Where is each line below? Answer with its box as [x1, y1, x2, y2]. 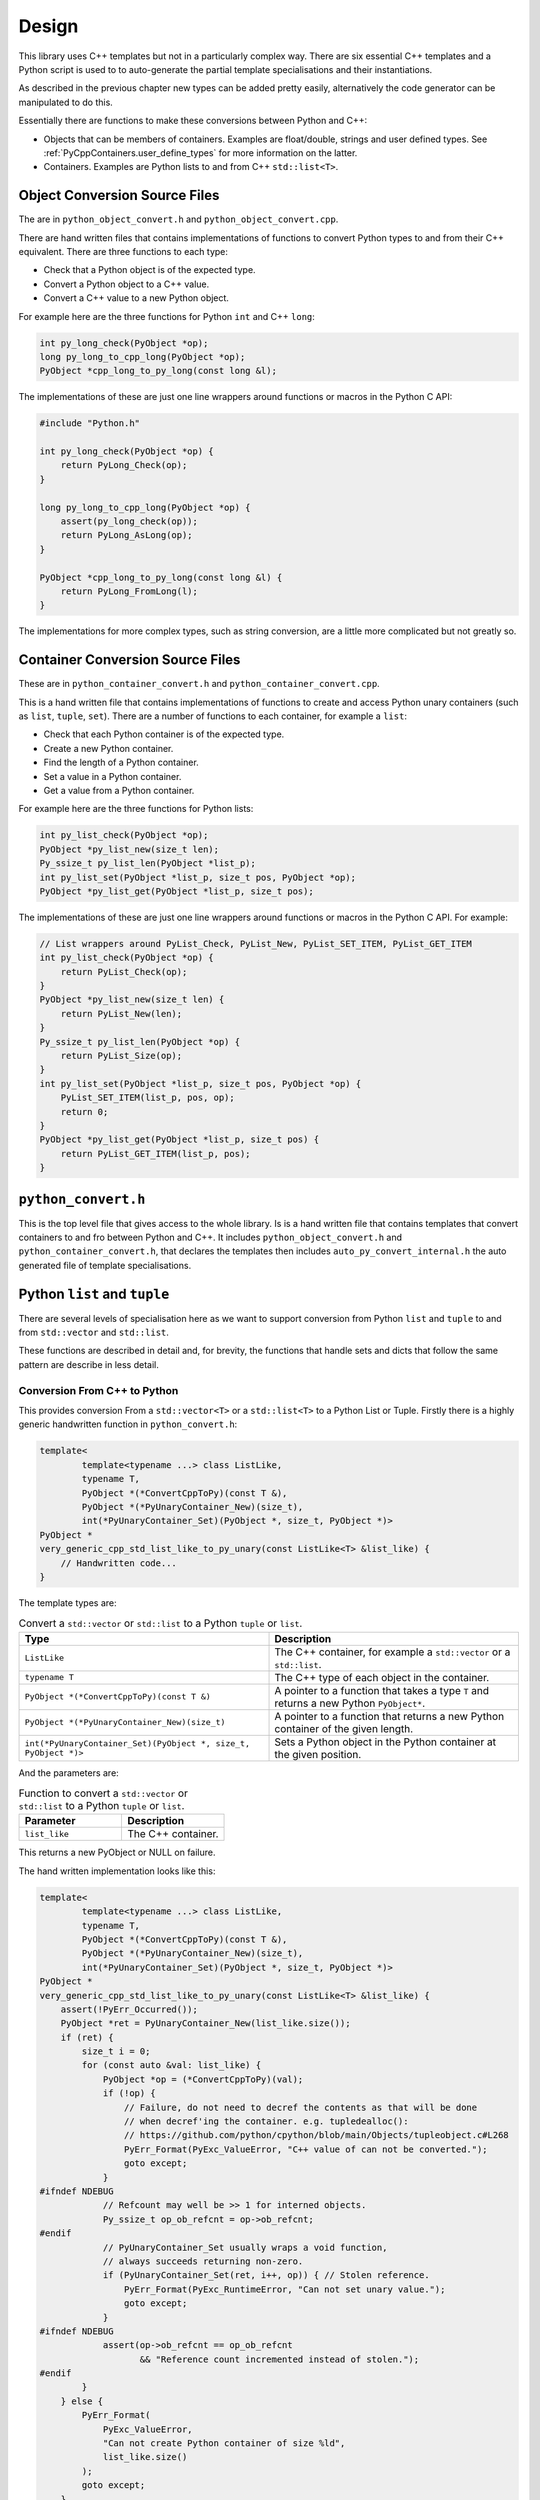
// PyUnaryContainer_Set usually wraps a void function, [102, 2241, 388, 2253]
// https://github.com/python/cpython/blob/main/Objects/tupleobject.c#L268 [123, 2130, 509, 2141]
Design [18, 15, 79, 37]
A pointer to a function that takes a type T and [274, 1683, 490, 1697]
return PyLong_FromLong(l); [60, 585, 199, 597]
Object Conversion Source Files [18, 187, 220, 204]
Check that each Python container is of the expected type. [43, 728, 285, 740]
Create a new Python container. [43, 742, 174, 754]
